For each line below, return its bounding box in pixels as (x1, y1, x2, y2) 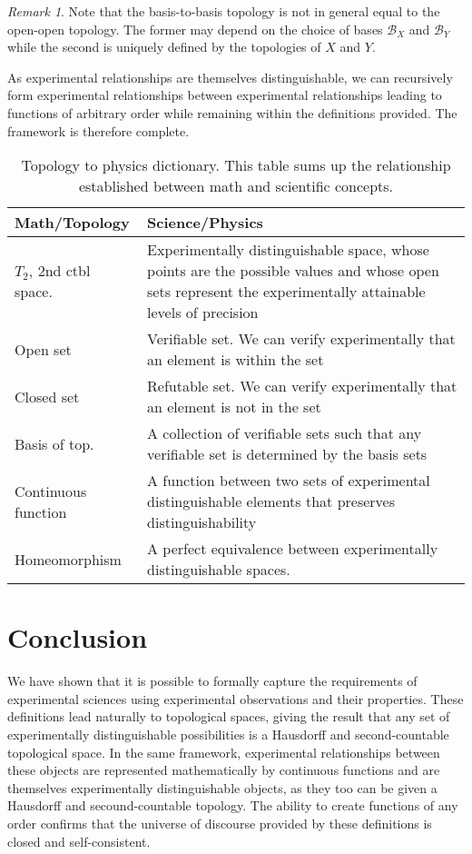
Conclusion (7, 619, 148, 656)
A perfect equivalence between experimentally (147, 538, 438, 560)
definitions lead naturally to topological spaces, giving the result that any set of (7, 707, 450, 726)
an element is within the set (147, 349, 324, 371)
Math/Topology (15, 212, 130, 233)
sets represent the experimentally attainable (147, 281, 426, 303)
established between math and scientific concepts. (78, 175, 394, 197)
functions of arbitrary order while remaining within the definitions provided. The (7, 103, 457, 122)
